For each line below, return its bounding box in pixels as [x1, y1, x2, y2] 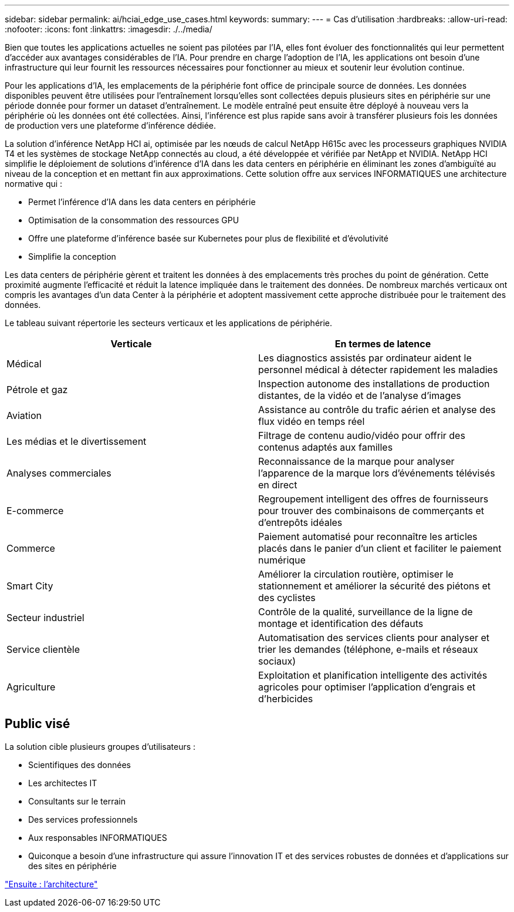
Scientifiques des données [28, 759, 131, 770]
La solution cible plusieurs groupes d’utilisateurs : [5, 741, 196, 752]
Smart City [6, 580, 53, 592]
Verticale [110, 338, 152, 350]
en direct [258, 479, 297, 491]
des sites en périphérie [28, 860, 117, 871]
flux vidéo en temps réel [258, 415, 365, 427]
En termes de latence [334, 338, 431, 350]
